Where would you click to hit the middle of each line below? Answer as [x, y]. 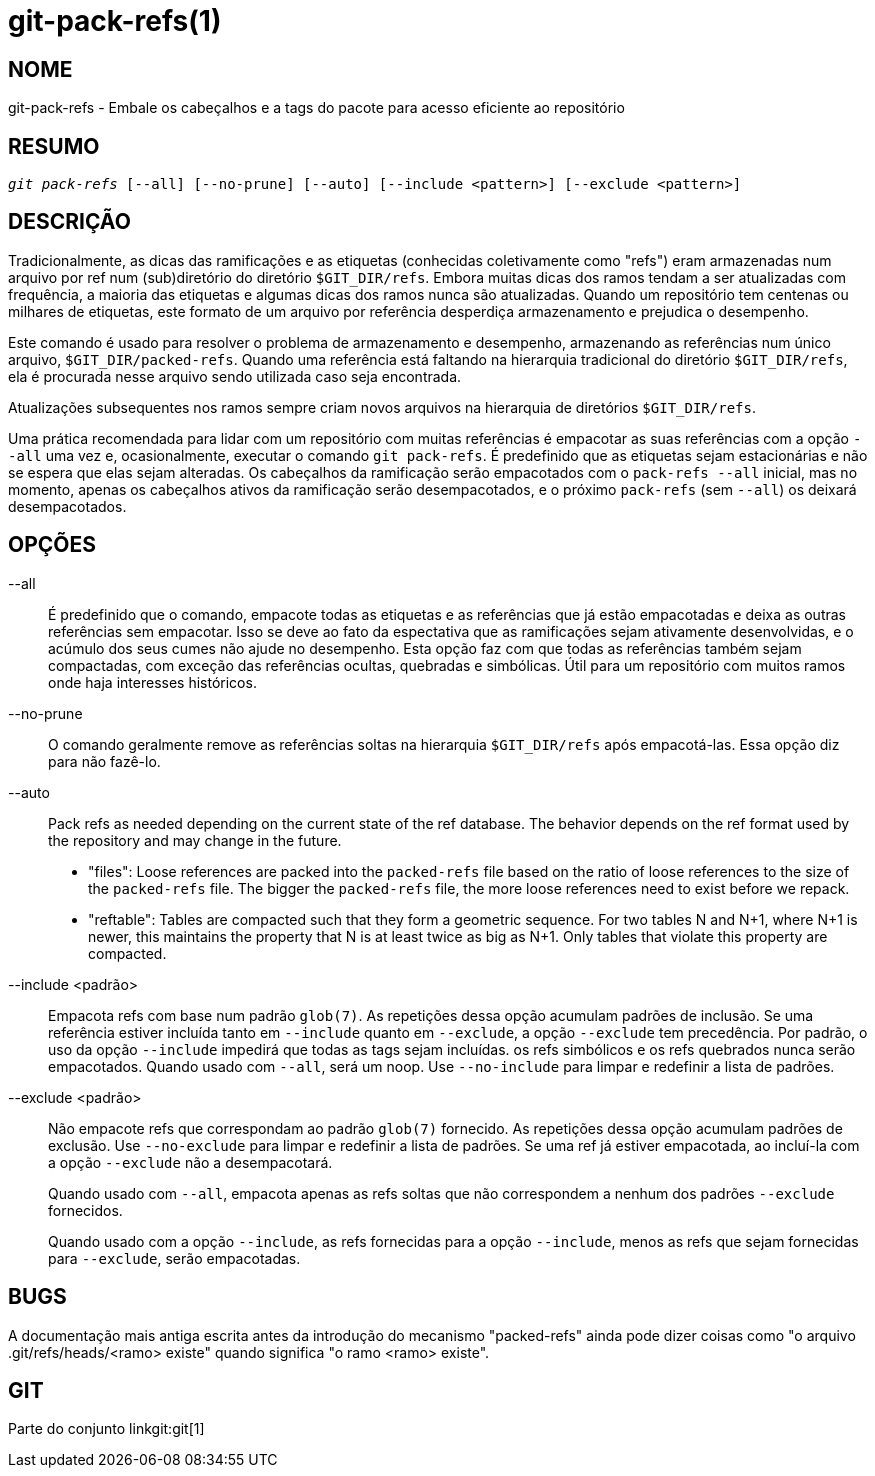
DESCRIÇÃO [69, 222]
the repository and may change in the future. [195, 840]
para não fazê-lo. [104, 761]
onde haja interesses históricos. [152, 682]
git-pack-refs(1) [115, 21]
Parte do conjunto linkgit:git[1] [106, 1429]
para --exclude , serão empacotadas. [174, 1258]
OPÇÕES [52, 545]
